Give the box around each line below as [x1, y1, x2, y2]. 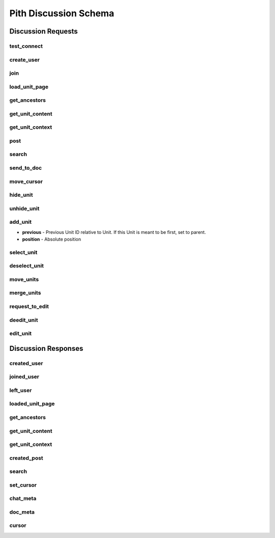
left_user [9, 386, 32, 394]
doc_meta [9, 509, 35, 516]
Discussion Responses [9, 344, 84, 353]
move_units [9, 276, 39, 283]
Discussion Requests [9, 27, 78, 36]
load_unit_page [9, 83, 48, 90]
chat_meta [9, 495, 37, 502]
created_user [9, 360, 43, 367]
